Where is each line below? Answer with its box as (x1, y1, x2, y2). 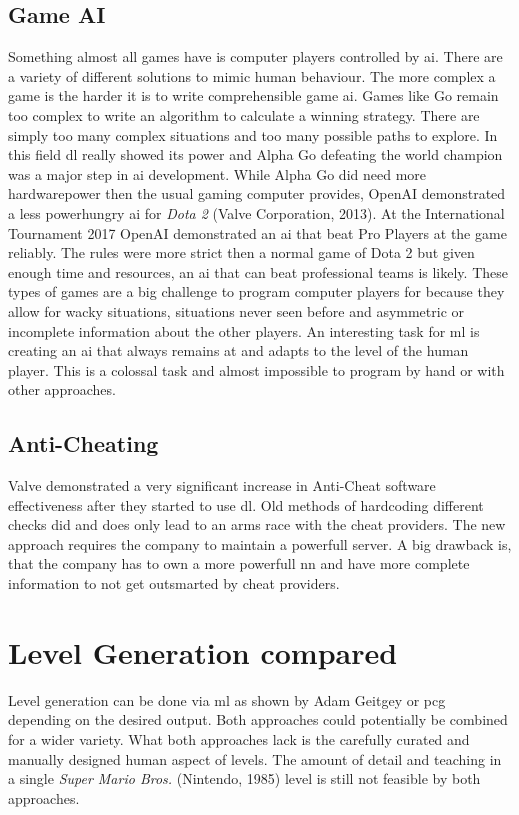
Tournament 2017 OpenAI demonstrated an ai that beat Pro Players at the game (8, 222, 507, 243)
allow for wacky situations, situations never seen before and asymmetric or (8, 300, 465, 321)
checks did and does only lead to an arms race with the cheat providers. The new (8, 514, 506, 535)
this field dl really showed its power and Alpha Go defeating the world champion (8, 144, 503, 165)
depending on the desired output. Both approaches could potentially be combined (8, 709, 508, 730)
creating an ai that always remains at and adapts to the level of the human (8, 340, 469, 361)
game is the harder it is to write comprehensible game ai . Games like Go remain (8, 85, 499, 106)
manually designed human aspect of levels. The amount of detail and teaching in (8, 748, 502, 769)
